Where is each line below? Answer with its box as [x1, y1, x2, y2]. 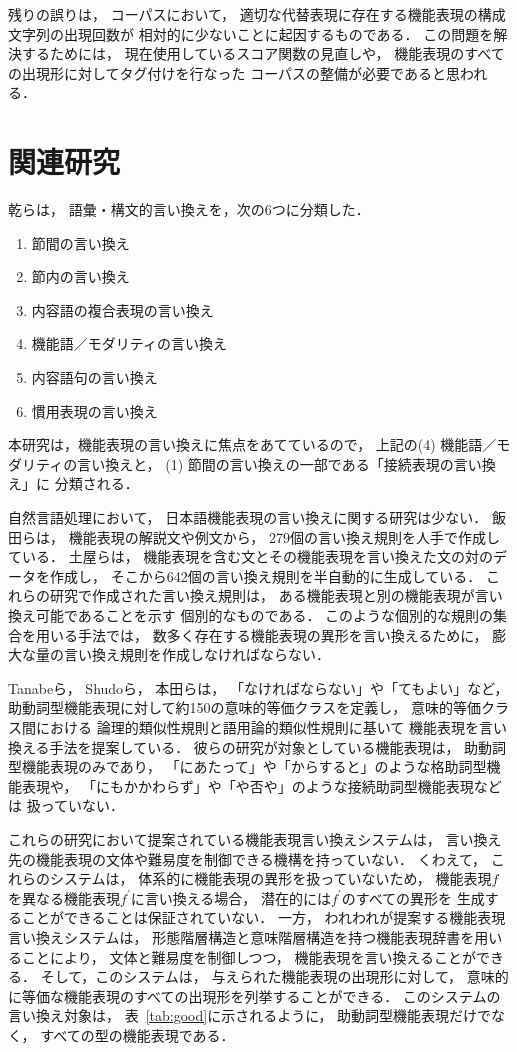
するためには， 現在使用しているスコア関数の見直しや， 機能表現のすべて [21, 43, 505, 64]
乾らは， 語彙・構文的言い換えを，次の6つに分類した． [8, 199, 370, 220]
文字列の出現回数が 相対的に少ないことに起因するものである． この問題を [8, 23, 494, 44]
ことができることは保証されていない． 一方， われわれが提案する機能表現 [21, 907, 506, 928]
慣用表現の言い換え [31, 400, 158, 421]
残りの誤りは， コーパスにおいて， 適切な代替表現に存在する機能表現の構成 [8, 4, 506, 24]
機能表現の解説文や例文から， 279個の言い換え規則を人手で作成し [68, 526, 500, 547]
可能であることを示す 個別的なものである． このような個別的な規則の [35, 605, 494, 625]
